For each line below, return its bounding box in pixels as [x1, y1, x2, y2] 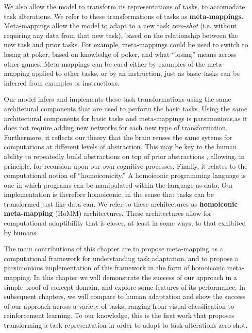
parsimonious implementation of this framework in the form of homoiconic [4, 263, 225, 273]
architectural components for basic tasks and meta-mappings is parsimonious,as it [4, 113, 248, 123]
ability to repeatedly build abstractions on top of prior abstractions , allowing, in [4, 151, 245, 161]
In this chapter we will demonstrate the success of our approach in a [34, 272, 237, 282]
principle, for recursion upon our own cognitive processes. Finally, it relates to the [4, 160, 248, 171]
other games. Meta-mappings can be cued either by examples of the [4, 58, 205, 69]
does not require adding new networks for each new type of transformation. [4, 123, 228, 133]
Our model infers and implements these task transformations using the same [4, 94, 231, 104]
